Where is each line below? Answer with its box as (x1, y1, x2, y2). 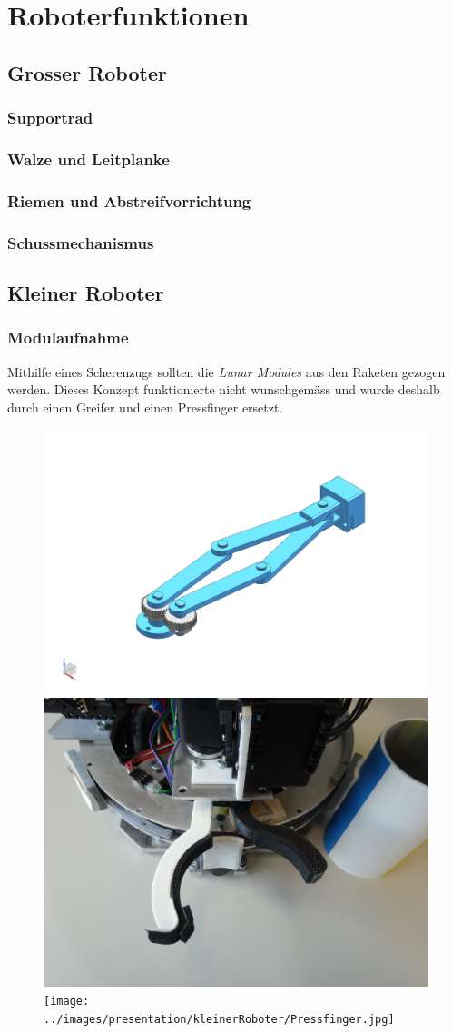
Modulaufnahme (7, 326, 129, 349)
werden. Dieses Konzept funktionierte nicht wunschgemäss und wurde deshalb (7, 380, 440, 399)
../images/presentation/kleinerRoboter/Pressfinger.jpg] (44, 1012, 395, 1026)
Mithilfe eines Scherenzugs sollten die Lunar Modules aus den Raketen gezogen (7, 362, 446, 381)
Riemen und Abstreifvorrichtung (7, 189, 251, 212)
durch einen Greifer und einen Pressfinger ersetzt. (7, 397, 283, 416)
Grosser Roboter (7, 58, 167, 86)
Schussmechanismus (7, 231, 154, 253)
